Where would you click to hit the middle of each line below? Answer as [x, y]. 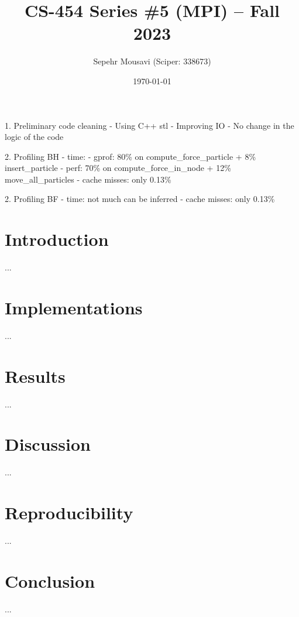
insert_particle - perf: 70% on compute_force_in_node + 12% [118, 168]
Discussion [48, 444]
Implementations [74, 307]
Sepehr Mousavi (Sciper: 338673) [152, 61]
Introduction [57, 239]
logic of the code [34, 137]
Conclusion [50, 580]
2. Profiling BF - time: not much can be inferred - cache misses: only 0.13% [140, 199]
